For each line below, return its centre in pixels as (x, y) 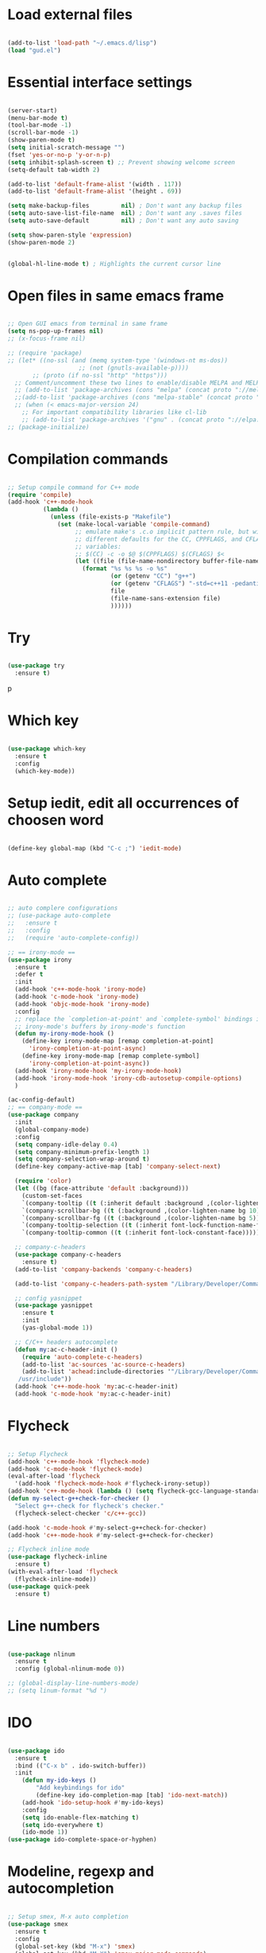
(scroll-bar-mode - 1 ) (43, 133)
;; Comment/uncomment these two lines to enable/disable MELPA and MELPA (139, 383)
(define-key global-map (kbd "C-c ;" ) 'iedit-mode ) (94, 848)
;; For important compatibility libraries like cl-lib (114, 413)
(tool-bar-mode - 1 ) (40, 125)
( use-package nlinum (42, 1654)
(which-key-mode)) (45, 771)
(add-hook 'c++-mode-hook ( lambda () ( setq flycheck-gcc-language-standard (135, 1491)
